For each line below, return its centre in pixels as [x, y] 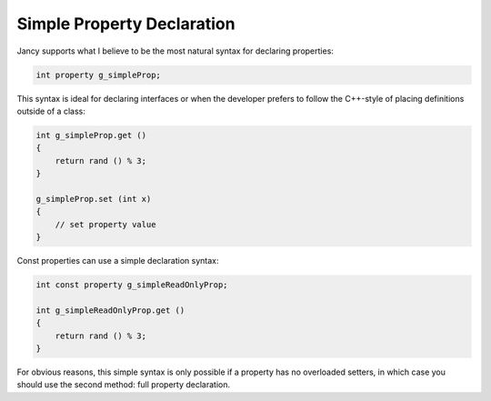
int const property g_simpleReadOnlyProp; [132, 285]
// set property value [105, 224]
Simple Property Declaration [126, 24]
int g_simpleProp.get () [91, 135]
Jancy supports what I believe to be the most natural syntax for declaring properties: [175, 51]
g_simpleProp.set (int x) [94, 199]
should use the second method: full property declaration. [124, 385]
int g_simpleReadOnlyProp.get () [110, 310]
